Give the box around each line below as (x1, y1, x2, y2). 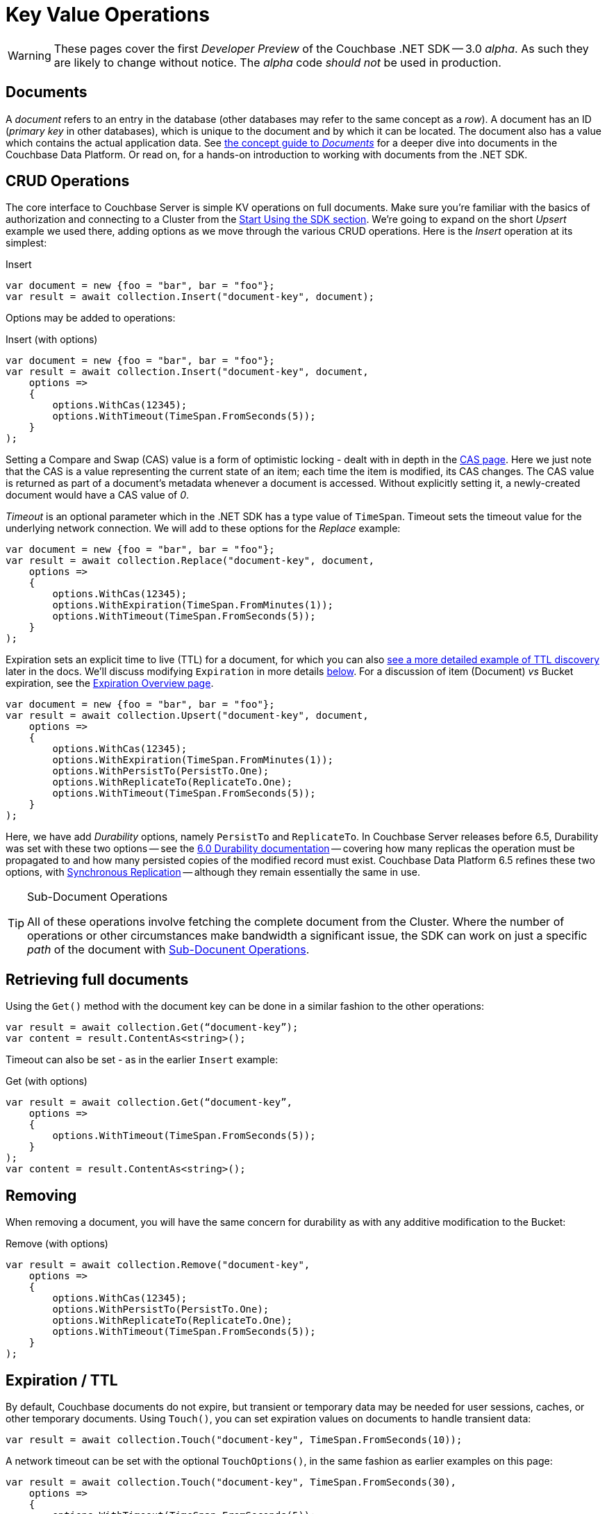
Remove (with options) (6, 1238, 108, 1250)
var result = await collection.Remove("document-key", (6, 1259, 310, 1271)
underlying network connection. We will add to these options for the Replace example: (6, 522, 401, 535)
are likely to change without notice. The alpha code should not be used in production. (53, 55, 501, 69)
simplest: (6, 237, 47, 249)
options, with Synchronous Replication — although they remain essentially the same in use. (6, 866, 420, 879)
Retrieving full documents (6, 970, 189, 988)
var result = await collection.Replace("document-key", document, (6, 555, 375, 567)
